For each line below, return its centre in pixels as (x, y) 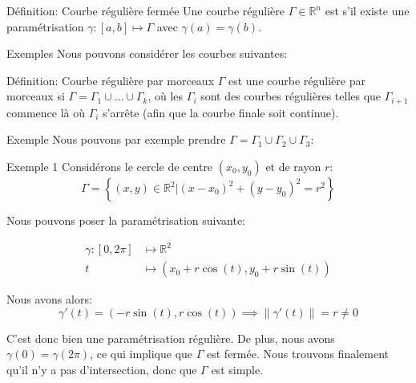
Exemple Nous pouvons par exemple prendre (116, 139)
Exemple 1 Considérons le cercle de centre (110, 167)
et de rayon (293, 167)
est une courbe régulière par (297, 80)
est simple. (237, 369)
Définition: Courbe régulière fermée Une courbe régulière (145, 10)
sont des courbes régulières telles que (291, 96)
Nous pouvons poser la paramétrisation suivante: (126, 220)
